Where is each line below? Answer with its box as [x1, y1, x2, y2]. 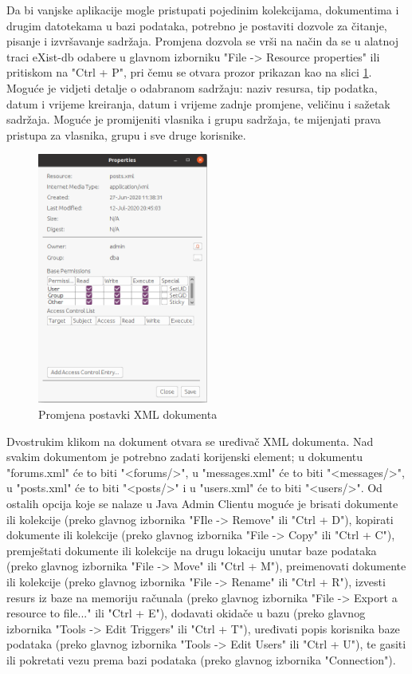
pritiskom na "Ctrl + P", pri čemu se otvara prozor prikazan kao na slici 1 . [6, 64, 372, 81]
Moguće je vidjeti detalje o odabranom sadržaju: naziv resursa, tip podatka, [6, 79, 378, 96]
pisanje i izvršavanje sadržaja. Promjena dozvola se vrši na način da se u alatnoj [6, 33, 398, 49]
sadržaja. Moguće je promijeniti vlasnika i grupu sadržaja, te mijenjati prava [6, 111, 381, 128]
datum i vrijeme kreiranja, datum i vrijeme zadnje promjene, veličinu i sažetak [6, 95, 390, 112]
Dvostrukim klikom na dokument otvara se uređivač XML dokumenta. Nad [6, 432, 374, 449]
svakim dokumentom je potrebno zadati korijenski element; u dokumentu [6, 448, 363, 465]
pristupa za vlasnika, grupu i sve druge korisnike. [6, 126, 246, 143]
